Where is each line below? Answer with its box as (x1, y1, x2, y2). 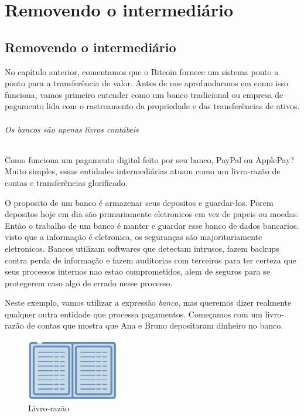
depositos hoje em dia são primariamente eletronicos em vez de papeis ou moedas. (5, 208, 299, 220)
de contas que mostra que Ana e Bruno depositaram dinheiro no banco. (26, 319, 283, 332)
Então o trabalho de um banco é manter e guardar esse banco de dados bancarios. (5, 219, 299, 231)
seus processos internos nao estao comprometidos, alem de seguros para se (5, 265, 270, 278)
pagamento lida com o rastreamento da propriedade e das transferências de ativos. (5, 100, 300, 112)
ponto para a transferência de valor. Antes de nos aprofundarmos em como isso (5, 77, 289, 89)
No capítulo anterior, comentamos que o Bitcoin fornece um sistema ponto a (5, 65, 279, 77)
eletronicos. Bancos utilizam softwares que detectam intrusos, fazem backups (5, 242, 279, 254)
